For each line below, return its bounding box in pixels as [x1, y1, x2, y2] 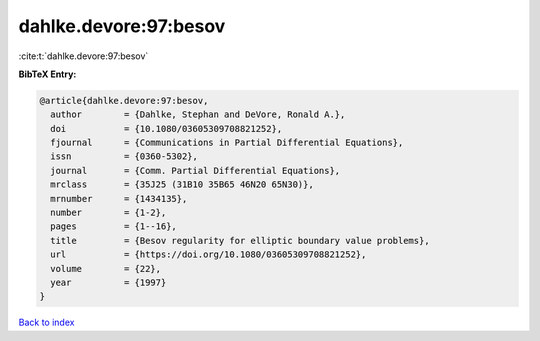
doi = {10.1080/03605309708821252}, [50, 123, 283, 134]
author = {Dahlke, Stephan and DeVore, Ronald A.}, [50, 109, 346, 120]
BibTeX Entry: [18, 68, 77, 80]
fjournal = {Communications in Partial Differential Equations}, [50, 137, 404, 149]
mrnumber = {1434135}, [50, 193, 188, 204]
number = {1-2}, [50, 207, 167, 219]
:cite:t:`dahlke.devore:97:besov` [18, 50, 149, 62]
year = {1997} [50, 277, 167, 288]
